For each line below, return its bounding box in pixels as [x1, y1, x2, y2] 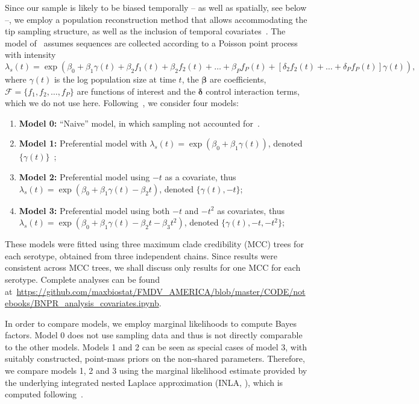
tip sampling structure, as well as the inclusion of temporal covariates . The [5, 25, 286, 37]
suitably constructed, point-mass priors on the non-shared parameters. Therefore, [5, 352, 305, 365]
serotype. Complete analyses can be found [5, 273, 160, 285]
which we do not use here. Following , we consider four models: [5, 96, 239, 109]
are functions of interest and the [77, 84, 196, 97]
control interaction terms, [206, 84, 300, 97]
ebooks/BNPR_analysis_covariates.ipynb [5, 297, 159, 309]
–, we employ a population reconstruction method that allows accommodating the [5, 13, 307, 25]
